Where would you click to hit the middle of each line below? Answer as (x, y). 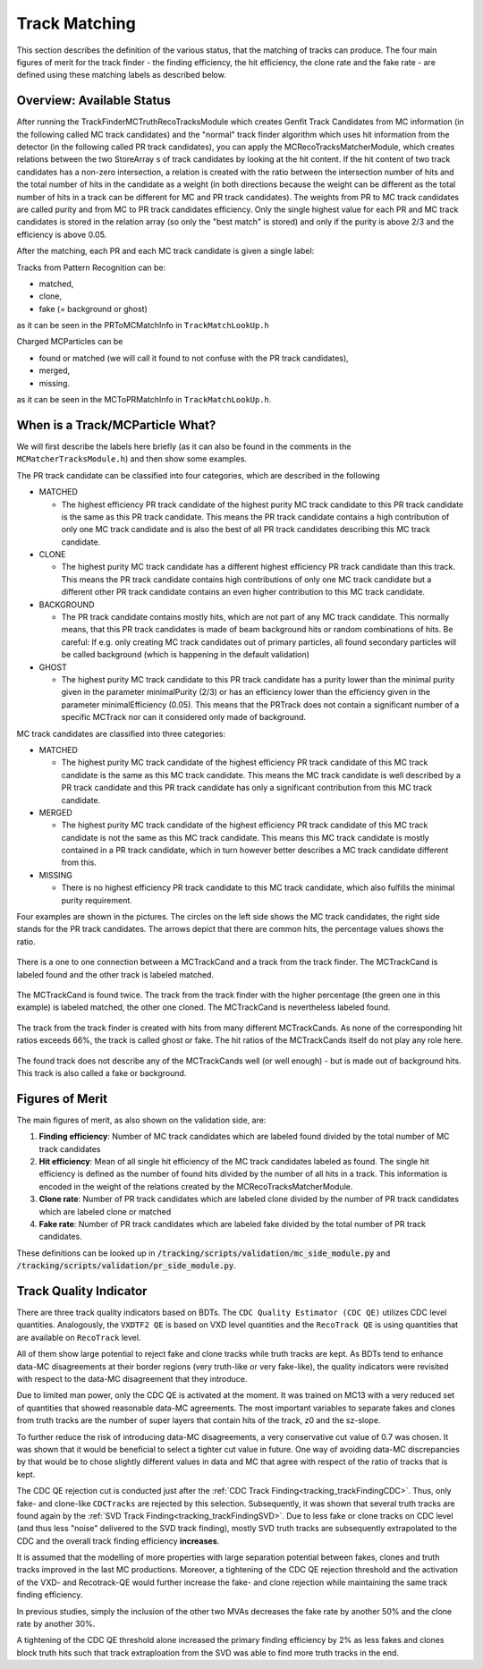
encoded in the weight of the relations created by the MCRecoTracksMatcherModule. (196, 1186)
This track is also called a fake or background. (102, 1072)
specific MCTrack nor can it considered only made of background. (184, 717)
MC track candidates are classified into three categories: (121, 733)
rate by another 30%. (56, 1624)
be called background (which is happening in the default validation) (186, 655)
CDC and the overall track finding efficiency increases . (118, 1541)
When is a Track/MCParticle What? (116, 425)
